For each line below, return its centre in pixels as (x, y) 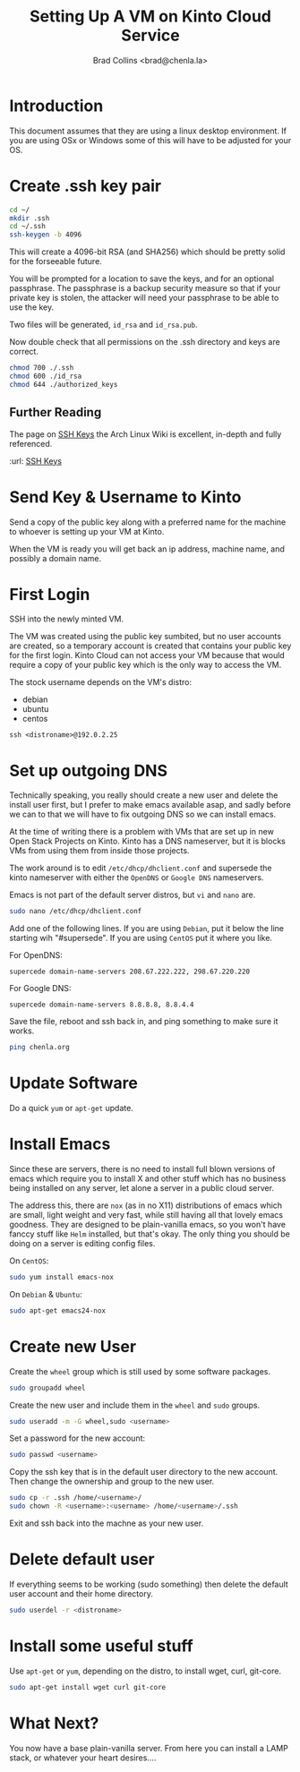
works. (22, 1031)
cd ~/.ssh (28, 227)
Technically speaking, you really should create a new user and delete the (144, 795)
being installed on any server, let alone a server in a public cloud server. (142, 1188)
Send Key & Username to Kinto (125, 497)
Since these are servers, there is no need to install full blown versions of (142, 1169)
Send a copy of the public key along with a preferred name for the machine (148, 522)
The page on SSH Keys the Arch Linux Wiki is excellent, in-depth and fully (146, 434)
